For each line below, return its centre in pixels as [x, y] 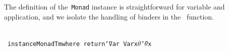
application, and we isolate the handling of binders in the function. [109, 16]
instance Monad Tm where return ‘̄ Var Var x [73, 44]
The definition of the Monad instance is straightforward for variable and [115, 6]
